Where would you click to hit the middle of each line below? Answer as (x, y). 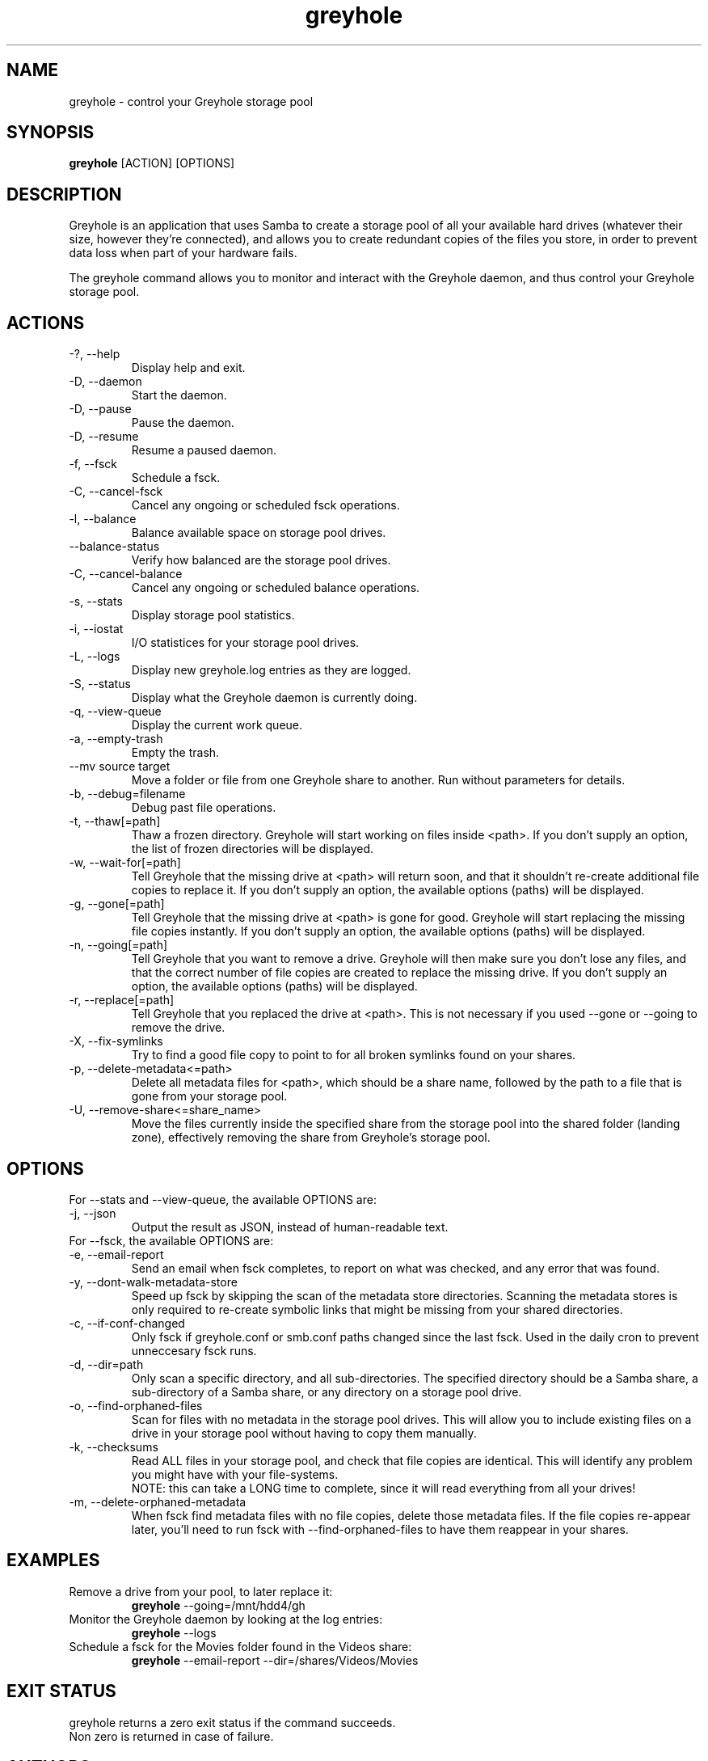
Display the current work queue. (217, 725)
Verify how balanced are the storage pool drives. (261, 560)
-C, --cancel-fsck (116, 492)
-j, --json (93, 1213)
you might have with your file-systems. (235, 1474)
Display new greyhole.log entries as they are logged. (271, 670)
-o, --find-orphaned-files (136, 1405)
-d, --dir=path (106, 1364)
